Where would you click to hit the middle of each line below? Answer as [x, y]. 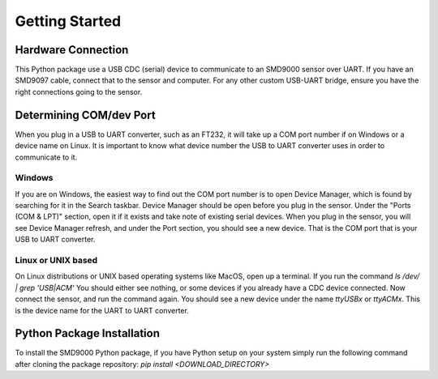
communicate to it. [46, 157]
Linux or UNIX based [56, 260]
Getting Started [68, 21]
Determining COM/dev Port [85, 115]
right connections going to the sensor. [79, 92]
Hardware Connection [72, 50]
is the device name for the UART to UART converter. [102, 310]
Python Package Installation [87, 333]
